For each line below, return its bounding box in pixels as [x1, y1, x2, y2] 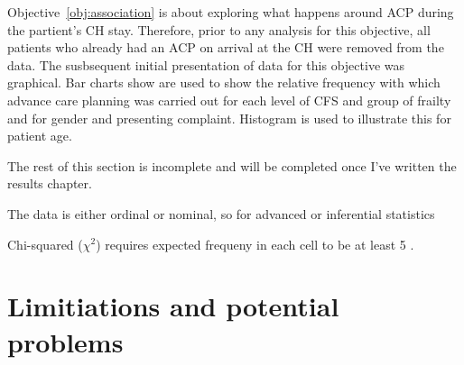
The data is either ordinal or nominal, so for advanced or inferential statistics [7, 204, 435, 223]
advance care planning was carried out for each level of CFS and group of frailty [7, 90, 451, 109]
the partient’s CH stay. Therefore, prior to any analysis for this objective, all [7, 20, 431, 39]
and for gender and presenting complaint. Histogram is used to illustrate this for [7, 108, 451, 127]
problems [7, 323, 124, 360]
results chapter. [7, 174, 92, 193]
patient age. [7, 126, 72, 145]
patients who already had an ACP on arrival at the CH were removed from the [7, 38, 444, 57]
